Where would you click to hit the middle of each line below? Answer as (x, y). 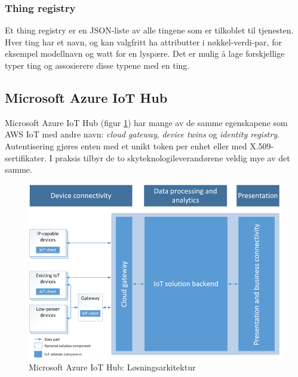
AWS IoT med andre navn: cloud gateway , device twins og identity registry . (142, 134)
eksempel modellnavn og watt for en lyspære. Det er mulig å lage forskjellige (145, 53)
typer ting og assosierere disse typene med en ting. (97, 65)
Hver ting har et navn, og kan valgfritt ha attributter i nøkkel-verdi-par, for (143, 42)
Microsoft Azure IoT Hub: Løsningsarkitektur (112, 367)
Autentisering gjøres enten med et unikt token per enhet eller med (126, 145)
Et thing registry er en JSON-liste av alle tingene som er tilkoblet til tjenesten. (149, 30)
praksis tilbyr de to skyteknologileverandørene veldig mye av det (173, 157)
